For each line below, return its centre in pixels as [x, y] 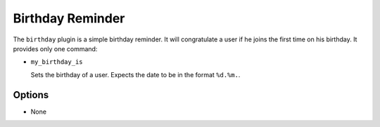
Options [31, 95]
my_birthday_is [57, 62]
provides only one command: [55, 48]
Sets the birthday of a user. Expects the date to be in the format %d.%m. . [135, 74]
